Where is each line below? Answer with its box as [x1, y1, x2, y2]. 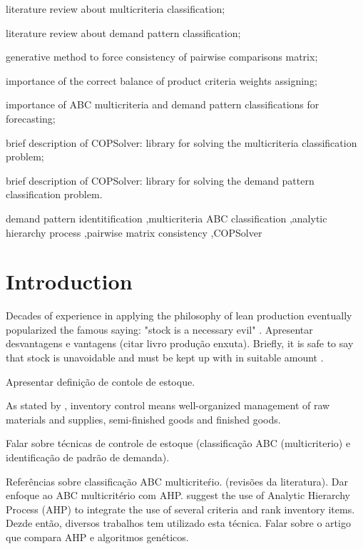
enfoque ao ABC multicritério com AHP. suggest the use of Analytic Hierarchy [6, 488, 350, 503]
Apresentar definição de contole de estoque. [6, 374, 195, 389]
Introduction [6, 267, 133, 296]
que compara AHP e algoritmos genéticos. [6, 529, 189, 544]
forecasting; [6, 111, 56, 125]
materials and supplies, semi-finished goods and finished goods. [6, 411, 281, 426]
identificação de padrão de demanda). [6, 450, 170, 464]
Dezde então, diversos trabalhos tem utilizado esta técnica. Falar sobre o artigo [6, 515, 351, 530]
